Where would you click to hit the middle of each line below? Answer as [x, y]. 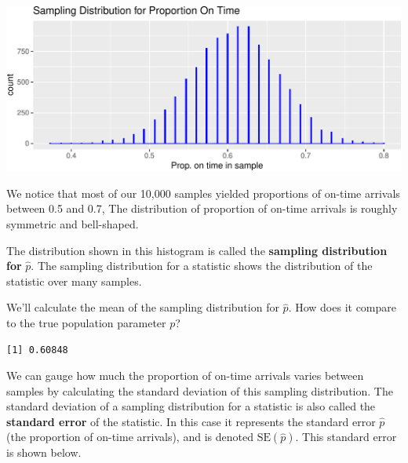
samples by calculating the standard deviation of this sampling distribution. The [200, 390]
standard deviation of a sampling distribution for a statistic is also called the [191, 406]
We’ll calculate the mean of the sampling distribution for [143, 307]
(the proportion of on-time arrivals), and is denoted [130, 437]
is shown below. [44, 452]
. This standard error [346, 437]
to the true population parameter [86, 322]
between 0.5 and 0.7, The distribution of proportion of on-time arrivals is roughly [202, 208]
